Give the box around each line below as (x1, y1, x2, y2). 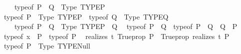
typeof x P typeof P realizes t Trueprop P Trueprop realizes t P (3, 30, 230, 41)
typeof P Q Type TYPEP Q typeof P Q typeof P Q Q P (14, 21, 238, 31)
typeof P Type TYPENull (3, 40, 90, 51)
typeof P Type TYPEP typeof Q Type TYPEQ (3, 11, 169, 21)
